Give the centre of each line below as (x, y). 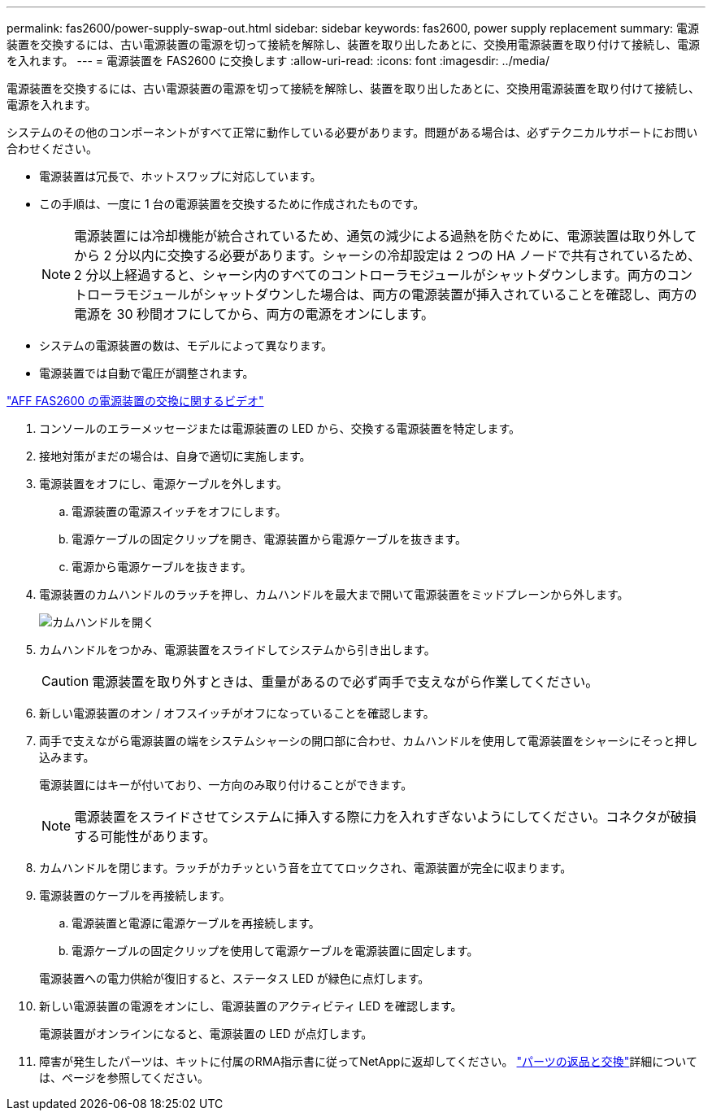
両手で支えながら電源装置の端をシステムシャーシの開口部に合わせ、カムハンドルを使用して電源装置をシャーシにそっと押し (369, 741)
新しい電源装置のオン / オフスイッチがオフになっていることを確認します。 (237, 713)
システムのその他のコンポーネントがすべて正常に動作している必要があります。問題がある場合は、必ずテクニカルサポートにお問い (352, 132)
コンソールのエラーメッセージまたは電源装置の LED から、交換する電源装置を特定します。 (280, 428)
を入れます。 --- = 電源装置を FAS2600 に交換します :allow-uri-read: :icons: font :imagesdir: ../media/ (278, 61)
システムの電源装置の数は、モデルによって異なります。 (186, 345)
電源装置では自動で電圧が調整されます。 (147, 373)
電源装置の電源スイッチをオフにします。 (179, 511)
